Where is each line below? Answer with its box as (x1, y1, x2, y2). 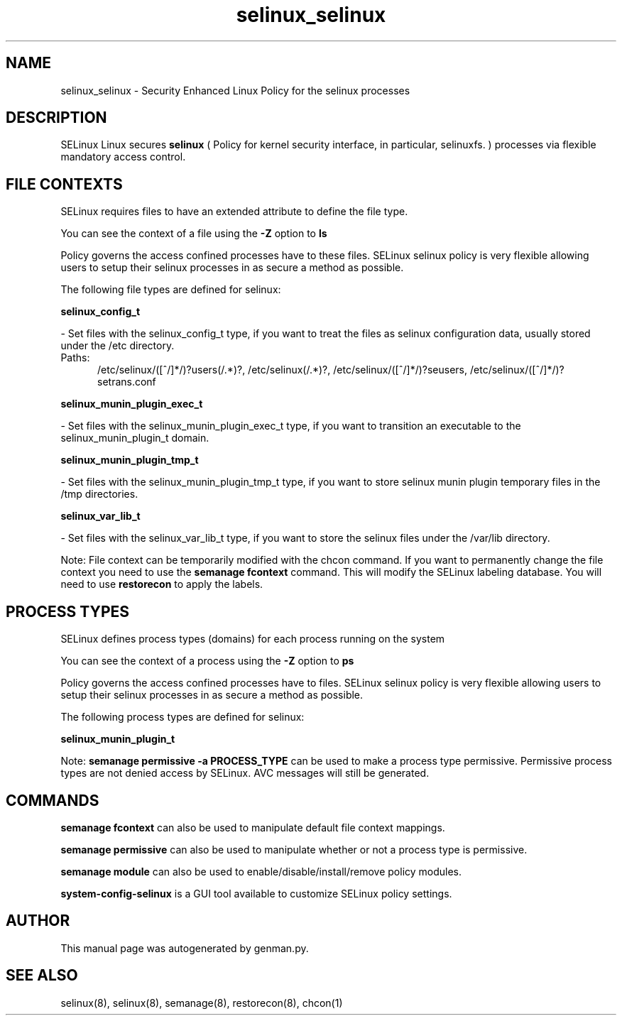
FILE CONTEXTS (6, 175, 123, 193)
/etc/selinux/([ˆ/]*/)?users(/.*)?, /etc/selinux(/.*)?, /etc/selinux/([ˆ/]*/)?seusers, (97, 364, 468, 376)
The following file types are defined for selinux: (60, 283, 281, 296)
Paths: (60, 351, 90, 364)
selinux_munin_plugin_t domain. (60, 432, 209, 444)
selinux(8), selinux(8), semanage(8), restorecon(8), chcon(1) (60, 996, 343, 1009)
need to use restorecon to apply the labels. (60, 578, 263, 591)
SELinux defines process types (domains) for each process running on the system (60, 633, 445, 645)
